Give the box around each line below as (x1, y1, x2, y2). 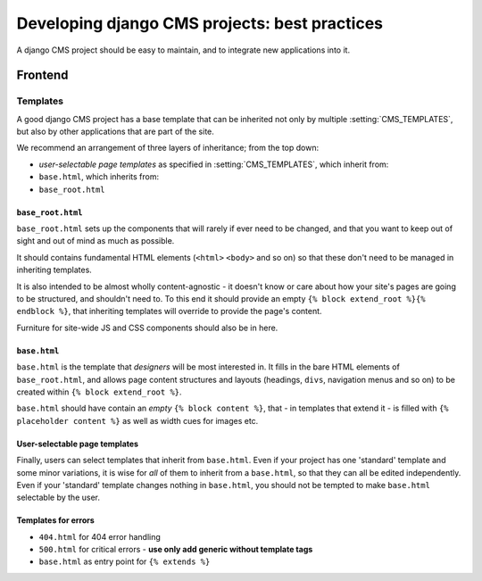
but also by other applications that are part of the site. (16, 126, 214, 137)
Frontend (16, 68, 69, 83)
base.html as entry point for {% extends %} (38, 556, 211, 567)
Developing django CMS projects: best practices (16, 13, 384, 33)
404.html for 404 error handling (38, 531, 161, 542)
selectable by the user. (16, 492, 100, 503)
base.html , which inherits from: (38, 171, 160, 182)
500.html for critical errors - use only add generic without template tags (38, 544, 313, 555)
